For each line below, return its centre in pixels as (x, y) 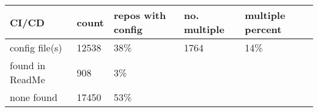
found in (28, 65)
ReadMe (28, 79)
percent (263, 29)
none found (34, 97)
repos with (140, 15)
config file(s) (36, 47)
